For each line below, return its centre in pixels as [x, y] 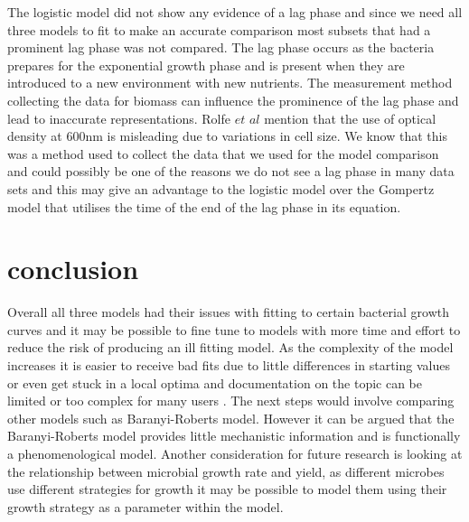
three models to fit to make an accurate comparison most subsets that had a [219, 29]
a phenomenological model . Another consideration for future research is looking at [235, 453]
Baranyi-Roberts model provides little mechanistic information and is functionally [234, 436]
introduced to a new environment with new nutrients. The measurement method [230, 83]
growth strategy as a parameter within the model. [145, 506]
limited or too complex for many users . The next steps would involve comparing [231, 401]
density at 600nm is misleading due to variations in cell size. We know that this [227, 136]
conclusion [73, 269]
